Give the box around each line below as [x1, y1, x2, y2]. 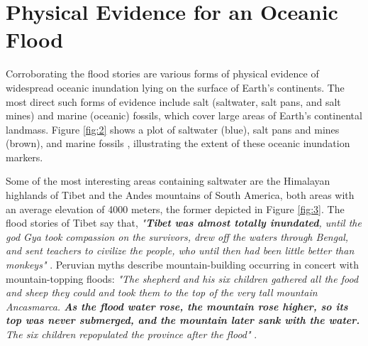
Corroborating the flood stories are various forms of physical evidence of [6, 66, 319, 81]
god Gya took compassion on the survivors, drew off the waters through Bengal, [6, 229, 349, 244]
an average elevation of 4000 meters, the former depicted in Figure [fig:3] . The [6, 201, 345, 216]
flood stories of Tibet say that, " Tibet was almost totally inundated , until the [6, 215, 362, 230]
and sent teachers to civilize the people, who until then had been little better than [6, 243, 355, 258]
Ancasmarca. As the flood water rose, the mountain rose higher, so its [6, 298, 348, 313]
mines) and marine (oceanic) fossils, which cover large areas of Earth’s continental [6, 108, 362, 123]
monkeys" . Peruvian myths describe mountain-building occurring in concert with [6, 257, 359, 272]
